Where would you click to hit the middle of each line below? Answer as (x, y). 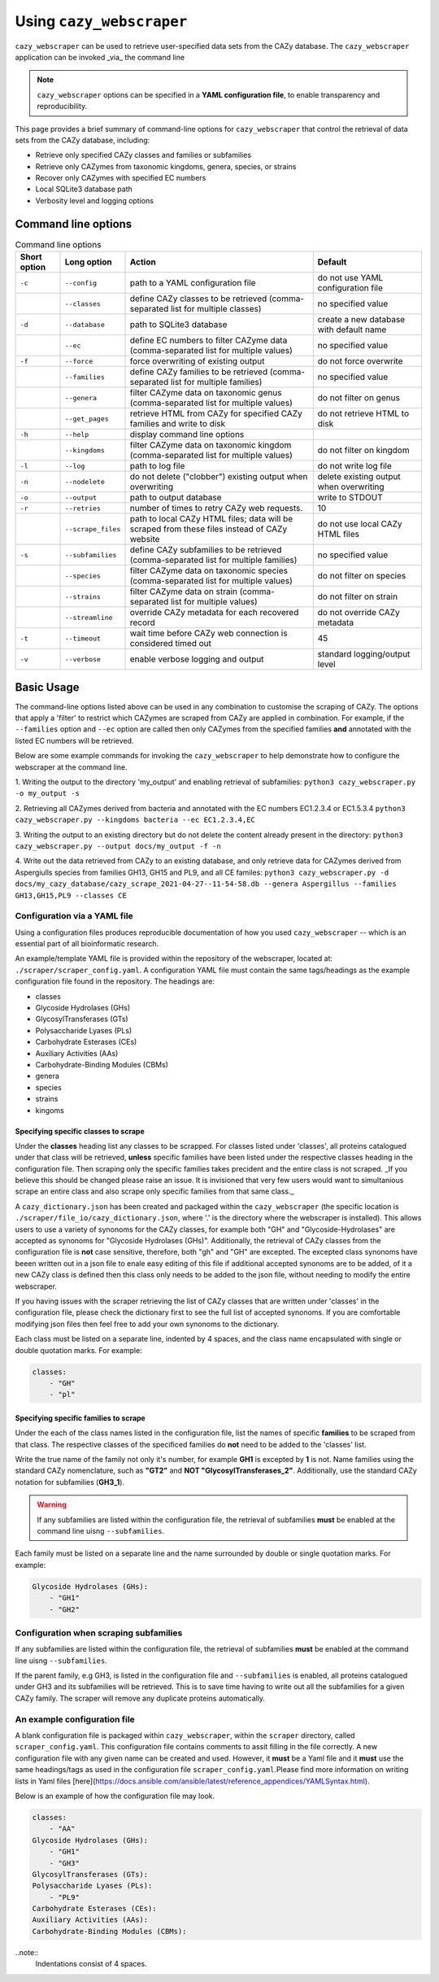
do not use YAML (350, 278)
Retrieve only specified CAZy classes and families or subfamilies (143, 155)
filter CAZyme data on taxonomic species (209, 571)
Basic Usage (47, 687)
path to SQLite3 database (178, 325)
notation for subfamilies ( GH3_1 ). (70, 1482)
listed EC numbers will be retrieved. (74, 740)
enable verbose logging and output (197, 659)
